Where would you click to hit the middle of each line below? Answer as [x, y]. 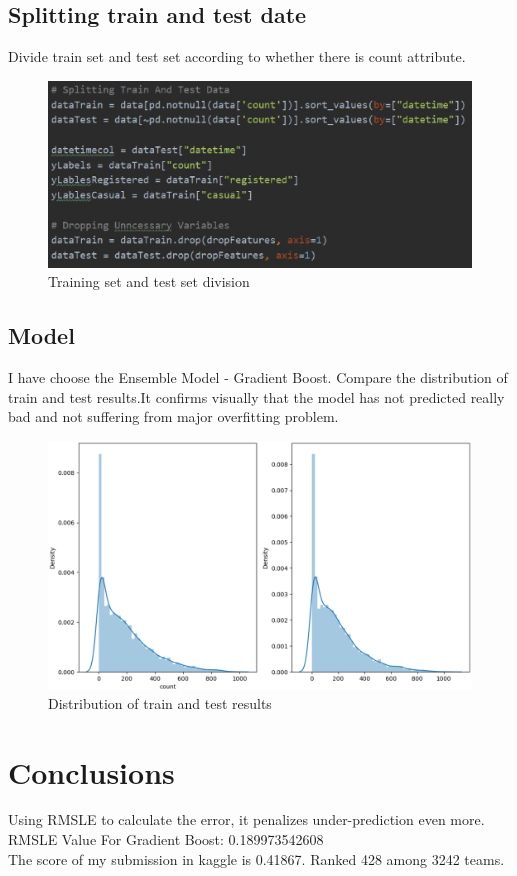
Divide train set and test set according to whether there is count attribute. [237, 56]
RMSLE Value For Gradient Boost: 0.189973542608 [166, 839]
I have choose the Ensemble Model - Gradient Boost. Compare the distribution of [258, 376]
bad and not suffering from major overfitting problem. [173, 416]
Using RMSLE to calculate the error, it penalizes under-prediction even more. [246, 819]
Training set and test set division [149, 281]
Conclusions [91, 771]
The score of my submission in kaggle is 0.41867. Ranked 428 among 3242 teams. [256, 858]
